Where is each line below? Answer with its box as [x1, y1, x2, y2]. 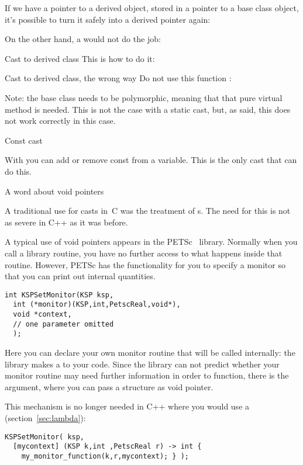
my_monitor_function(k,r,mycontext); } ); [21, 452, 189, 460]
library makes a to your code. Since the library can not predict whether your [5, 358, 280, 370]
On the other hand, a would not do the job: [5, 33, 161, 45]
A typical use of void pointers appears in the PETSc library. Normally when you [5, 235, 298, 248]
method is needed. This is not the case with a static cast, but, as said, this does [5, 103, 291, 115]
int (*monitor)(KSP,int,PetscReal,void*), [13, 300, 181, 309]
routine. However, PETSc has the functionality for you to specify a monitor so [5, 258, 285, 270]
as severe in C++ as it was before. [5, 216, 128, 228]
